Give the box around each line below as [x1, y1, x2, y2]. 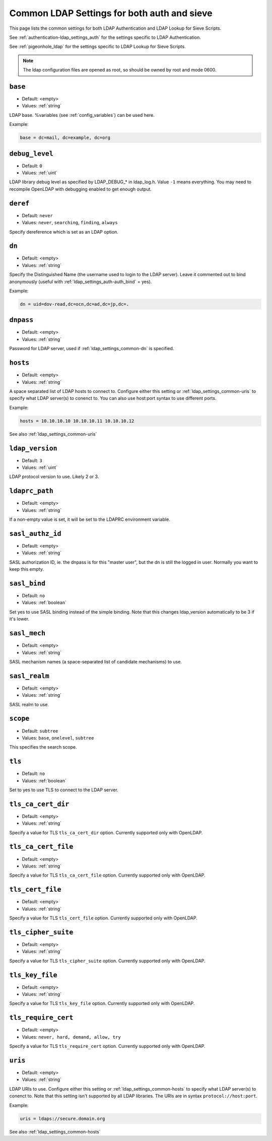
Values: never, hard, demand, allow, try [22, 1034, 121, 1040]
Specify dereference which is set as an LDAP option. [9, 229, 118, 235]
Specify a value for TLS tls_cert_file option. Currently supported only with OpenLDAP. [9, 915, 197, 921]
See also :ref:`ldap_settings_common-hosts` [9, 1128, 101, 1134]
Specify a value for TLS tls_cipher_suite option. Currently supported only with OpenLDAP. [9, 958, 206, 964]
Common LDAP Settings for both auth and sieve [9, 8, 213, 19]
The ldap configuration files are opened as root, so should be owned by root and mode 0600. [23, 67, 217, 73]
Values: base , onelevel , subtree [22, 734, 94, 741]
